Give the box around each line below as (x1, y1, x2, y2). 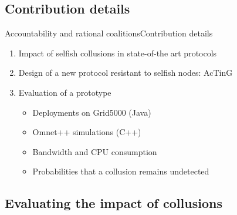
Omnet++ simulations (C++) (32, 126, 141, 138)
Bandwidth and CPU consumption (32, 145, 157, 157)
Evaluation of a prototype (18, 86, 111, 98)
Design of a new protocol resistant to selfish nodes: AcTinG (18, 66, 233, 79)
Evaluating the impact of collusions (5, 194, 222, 212)
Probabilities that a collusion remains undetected (32, 165, 209, 177)
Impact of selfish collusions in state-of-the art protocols (18, 46, 217, 59)
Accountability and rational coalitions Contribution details (5, 27, 213, 39)
